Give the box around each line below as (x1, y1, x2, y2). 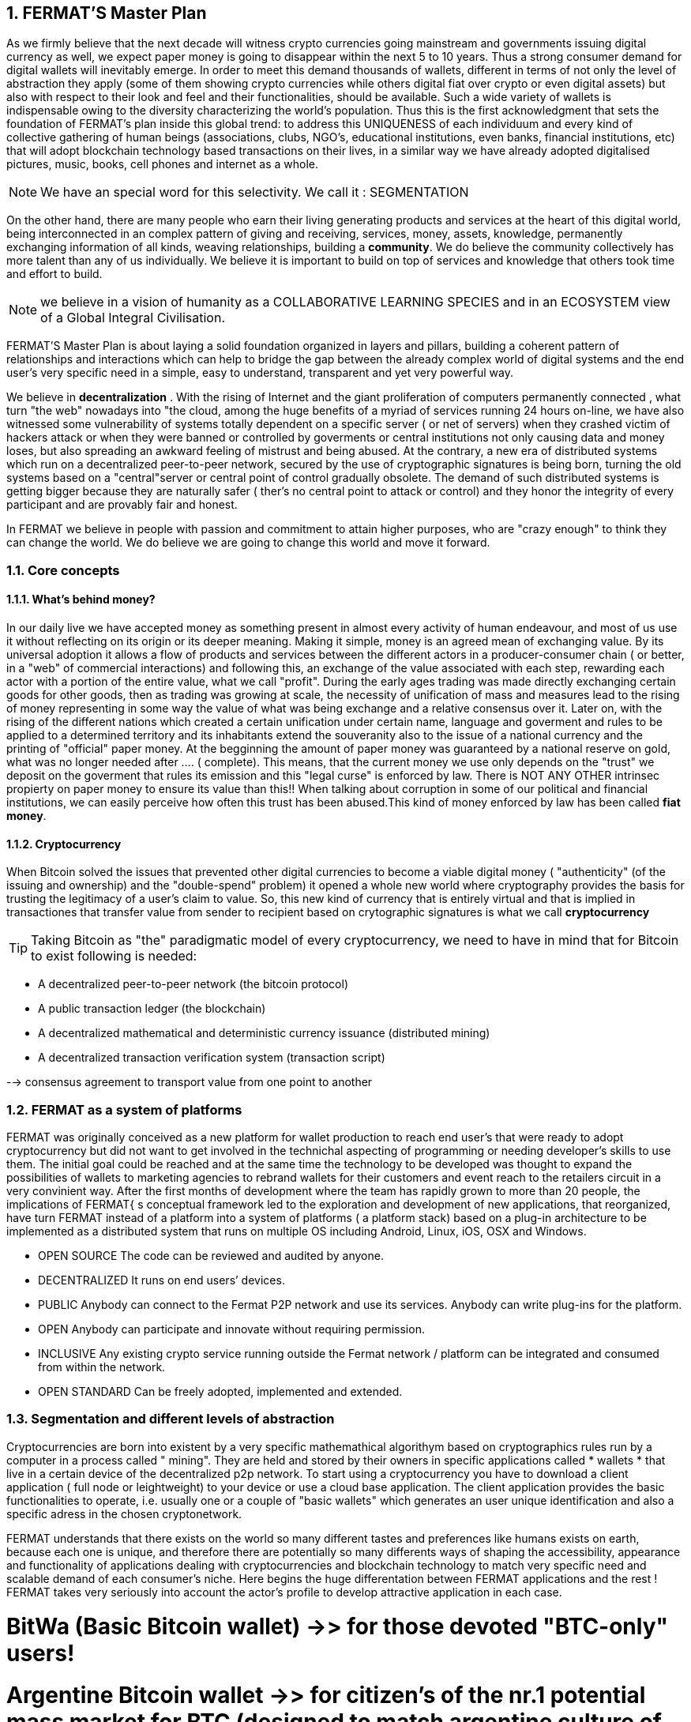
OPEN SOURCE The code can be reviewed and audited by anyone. (38, 1248, 384, 1262)
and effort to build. (6, 267, 103, 281)
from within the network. (38, 1359, 166, 1374)
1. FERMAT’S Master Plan (6, 3, 207, 23)
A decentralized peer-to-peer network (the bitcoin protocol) (38, 977, 349, 991)
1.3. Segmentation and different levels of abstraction (6, 1411, 335, 1427)
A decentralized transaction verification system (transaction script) (38, 1051, 385, 1065)
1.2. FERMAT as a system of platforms (6, 1101, 242, 1118)
